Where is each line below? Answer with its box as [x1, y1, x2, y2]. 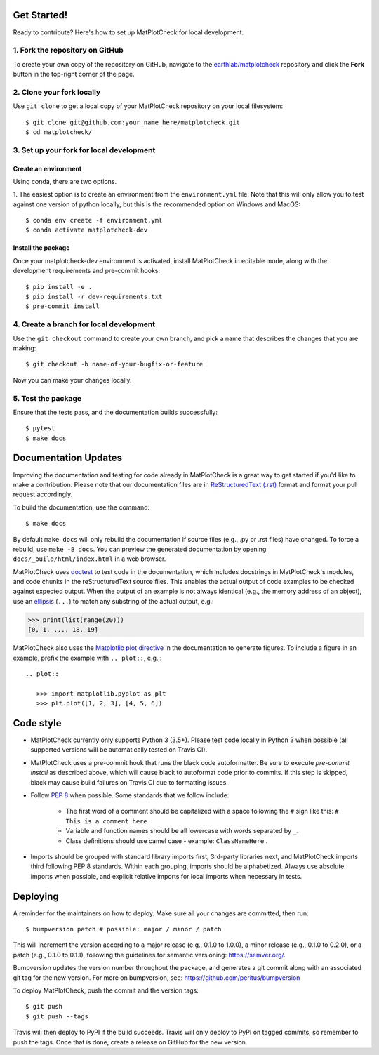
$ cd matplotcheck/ [25, 128, 93, 136]
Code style [13, 717, 62, 729]
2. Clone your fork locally [13, 87, 101, 97]
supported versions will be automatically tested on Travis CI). [30, 745, 208, 754]
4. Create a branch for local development [13, 319, 156, 329]
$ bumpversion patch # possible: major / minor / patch [25, 925, 222, 934]
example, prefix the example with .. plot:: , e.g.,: [13, 653, 162, 662]
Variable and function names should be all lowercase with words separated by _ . [65, 827, 299, 835]
